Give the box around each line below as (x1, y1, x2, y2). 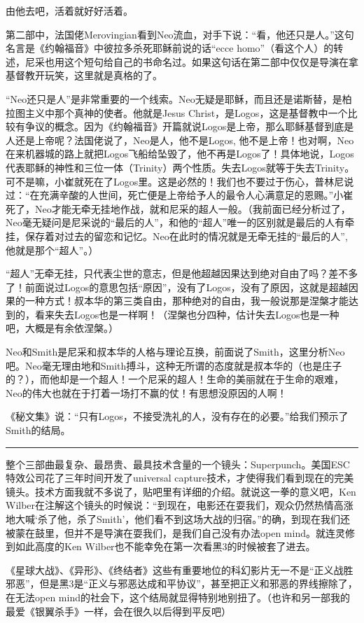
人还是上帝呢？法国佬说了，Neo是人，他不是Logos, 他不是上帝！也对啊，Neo (6, 132, 354, 147)
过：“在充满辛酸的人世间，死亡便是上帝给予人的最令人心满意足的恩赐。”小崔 (6, 188, 353, 202)
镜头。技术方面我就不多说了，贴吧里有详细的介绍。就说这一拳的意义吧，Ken (6, 484, 356, 498)
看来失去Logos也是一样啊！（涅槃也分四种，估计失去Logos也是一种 (34, 307, 339, 321)
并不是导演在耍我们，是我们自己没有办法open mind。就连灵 (73, 525, 345, 540)
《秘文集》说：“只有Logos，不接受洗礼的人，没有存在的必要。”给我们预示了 (6, 409, 349, 423)
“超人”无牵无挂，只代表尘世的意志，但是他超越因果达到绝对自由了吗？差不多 (6, 266, 358, 281)
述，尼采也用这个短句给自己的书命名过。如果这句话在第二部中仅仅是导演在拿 (6, 54, 358, 69)
